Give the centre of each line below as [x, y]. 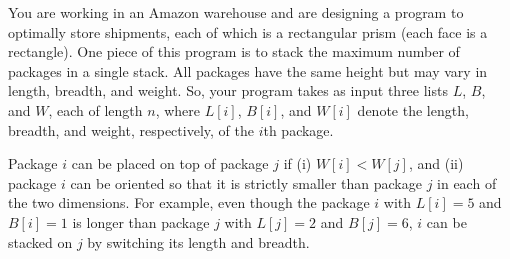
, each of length [95, 109]
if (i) [297, 163]
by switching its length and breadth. [198, 241]
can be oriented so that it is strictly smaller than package [246, 182]
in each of [467, 182]
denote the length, [413, 109]
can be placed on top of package [170, 163]
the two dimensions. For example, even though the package [189, 202]
